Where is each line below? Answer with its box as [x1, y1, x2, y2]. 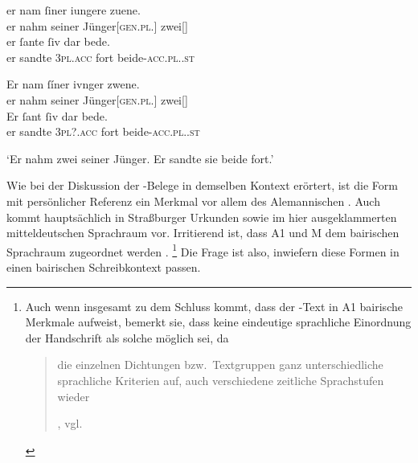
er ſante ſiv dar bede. [6, 33, 110, 50]
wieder [57, 387, 90, 404]
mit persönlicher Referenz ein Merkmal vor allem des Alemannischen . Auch [6, 192, 380, 209]
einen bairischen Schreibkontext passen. [6, 258, 201, 275]
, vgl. [57, 415, 83, 432]
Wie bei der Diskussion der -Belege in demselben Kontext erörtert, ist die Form [6, 177, 398, 194]
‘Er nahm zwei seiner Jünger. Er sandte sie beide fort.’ [6, 150, 274, 166]
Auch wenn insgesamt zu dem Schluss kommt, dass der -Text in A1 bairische [25, 297, 403, 314]
